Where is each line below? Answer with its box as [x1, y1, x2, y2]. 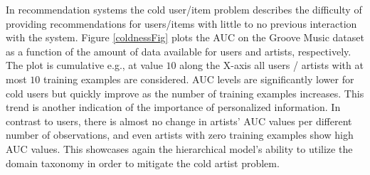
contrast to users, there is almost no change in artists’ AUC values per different [6, 113, 352, 128]
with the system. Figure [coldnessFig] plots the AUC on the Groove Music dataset [6, 30, 364, 45]
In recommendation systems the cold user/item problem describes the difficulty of [6, 2, 362, 16]
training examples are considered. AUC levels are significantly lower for [43, 71, 354, 86]
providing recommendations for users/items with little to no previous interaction [6, 16, 357, 31]
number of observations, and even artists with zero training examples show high [6, 127, 354, 142]
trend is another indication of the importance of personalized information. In [6, 100, 341, 115]
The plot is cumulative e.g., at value [6, 58, 163, 73]
